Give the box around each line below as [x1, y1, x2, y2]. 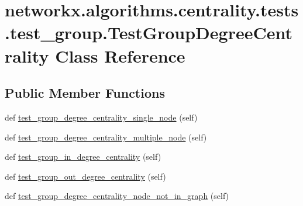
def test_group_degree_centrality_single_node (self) [5, 111, 198, 123]
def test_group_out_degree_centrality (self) [5, 170, 166, 182]
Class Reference [55, 43, 185, 67]
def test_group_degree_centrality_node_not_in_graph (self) [5, 190, 229, 202]
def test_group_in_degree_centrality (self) [5, 150, 161, 163]
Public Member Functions [5, 84, 165, 102]
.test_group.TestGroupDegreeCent [5, 20, 292, 44]
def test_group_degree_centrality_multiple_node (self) [5, 131, 207, 143]
